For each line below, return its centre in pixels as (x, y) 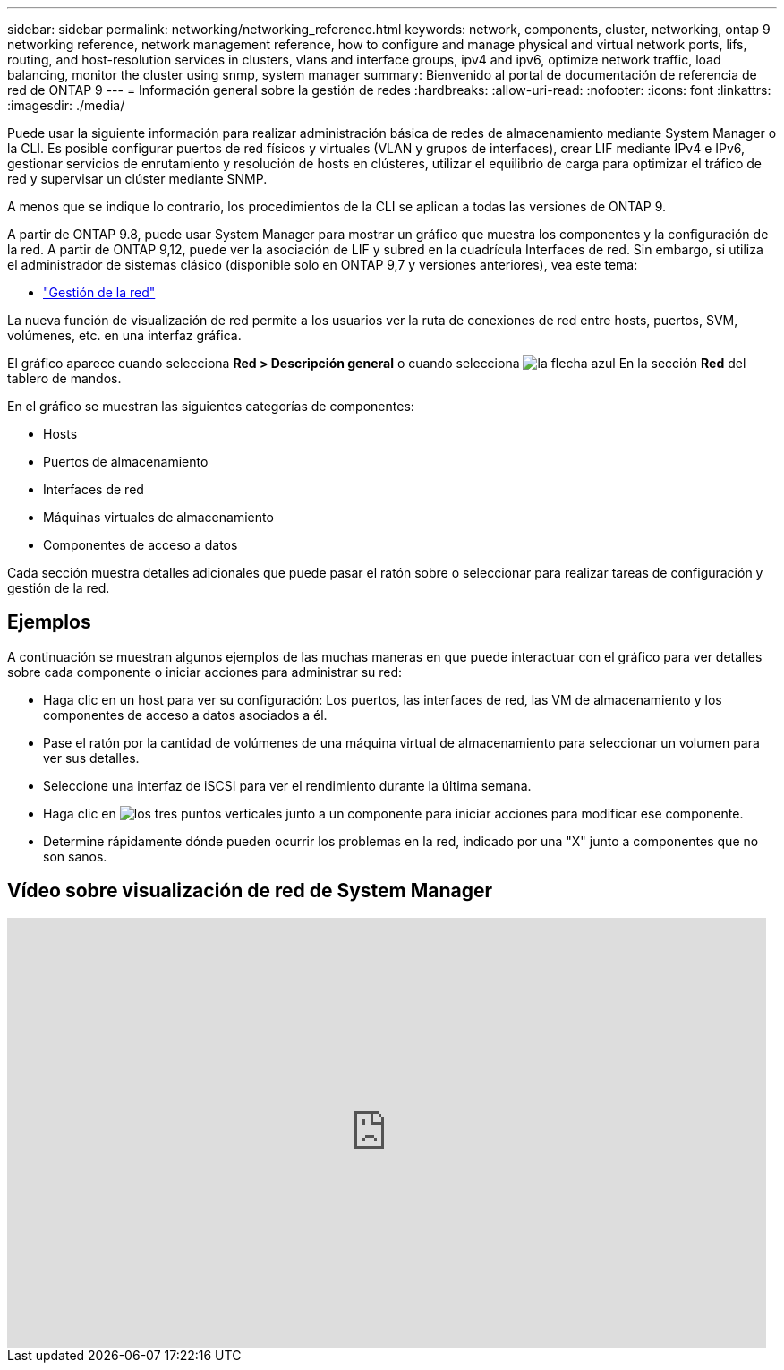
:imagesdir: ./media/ (66, 105)
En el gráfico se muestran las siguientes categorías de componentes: (211, 406)
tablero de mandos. (64, 378)
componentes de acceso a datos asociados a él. (185, 715)
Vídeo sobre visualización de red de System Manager (250, 891)
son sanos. (75, 856)
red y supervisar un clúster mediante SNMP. (137, 179)
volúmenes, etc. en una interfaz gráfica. (124, 335)
